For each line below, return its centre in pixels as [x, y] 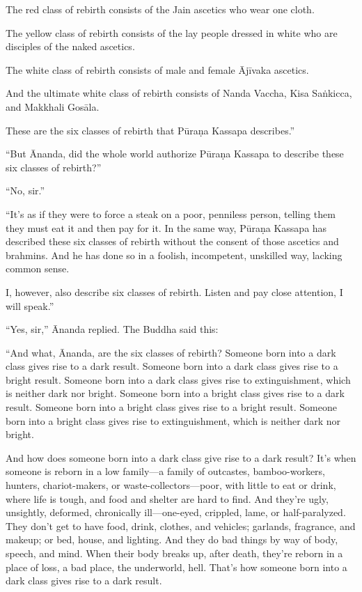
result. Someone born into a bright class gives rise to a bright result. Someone [171, 407]
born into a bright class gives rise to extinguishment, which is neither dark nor [173, 420]
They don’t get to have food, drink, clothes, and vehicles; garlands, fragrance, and [181, 525]
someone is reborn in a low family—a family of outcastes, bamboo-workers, [166, 471]
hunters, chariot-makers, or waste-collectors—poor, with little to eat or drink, [171, 485]
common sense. [38, 268]
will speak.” [30, 305]
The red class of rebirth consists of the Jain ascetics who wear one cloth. [160, 9]
